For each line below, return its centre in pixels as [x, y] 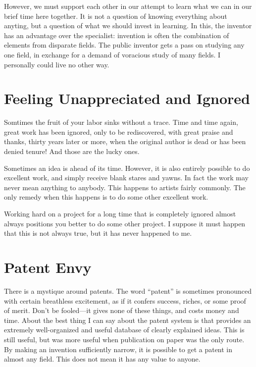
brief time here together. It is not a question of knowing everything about [116, 16]
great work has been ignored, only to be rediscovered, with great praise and [119, 131]
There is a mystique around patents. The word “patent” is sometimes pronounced [128, 290]
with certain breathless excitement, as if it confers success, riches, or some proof [125, 300]
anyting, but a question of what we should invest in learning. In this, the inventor [128, 26]
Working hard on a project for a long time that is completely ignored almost [120, 214]
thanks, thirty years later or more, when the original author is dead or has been [125, 141]
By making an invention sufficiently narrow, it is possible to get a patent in [118, 349]
